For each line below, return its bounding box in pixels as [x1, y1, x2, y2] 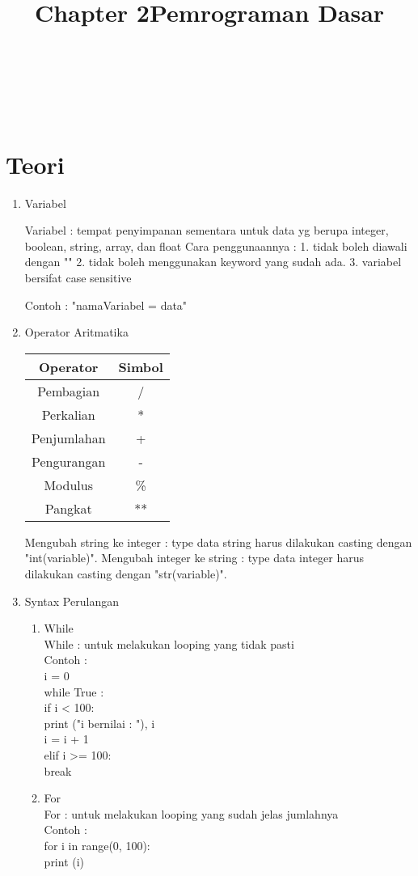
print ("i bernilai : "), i [44, 714, 155, 731]
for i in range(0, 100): [44, 836, 150, 853]
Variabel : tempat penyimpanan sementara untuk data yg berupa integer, [24, 222, 389, 239]
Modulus [44, 475, 93, 494]
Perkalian [41, 404, 95, 424]
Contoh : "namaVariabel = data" [24, 296, 188, 313]
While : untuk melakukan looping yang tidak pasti [44, 635, 294, 652]
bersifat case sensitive [24, 269, 132, 286]
